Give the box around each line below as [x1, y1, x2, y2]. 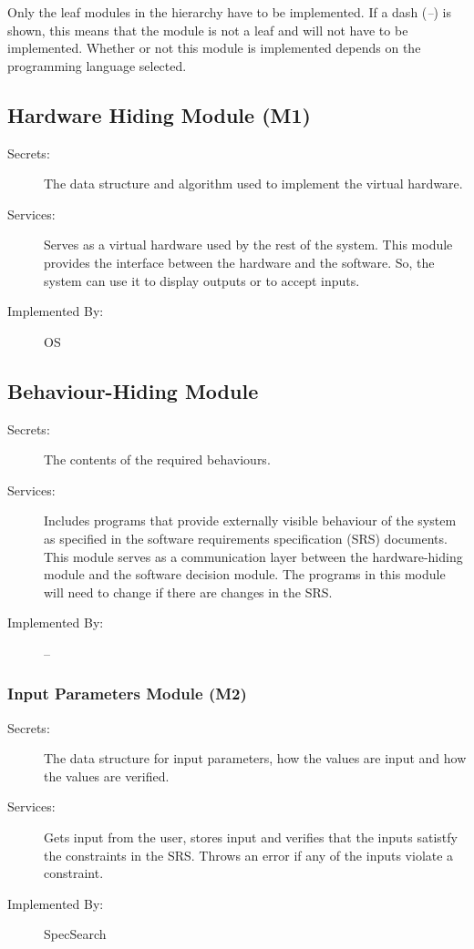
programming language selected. [7, 56, 187, 75]
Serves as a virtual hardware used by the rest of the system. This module [44, 235, 453, 254]
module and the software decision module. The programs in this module [44, 565, 446, 584]
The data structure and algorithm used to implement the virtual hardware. [44, 174, 463, 193]
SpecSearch [44, 924, 107, 944]
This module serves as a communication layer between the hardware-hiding [44, 546, 463, 566]
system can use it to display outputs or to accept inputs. [44, 270, 360, 290]
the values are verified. [44, 766, 170, 785]
